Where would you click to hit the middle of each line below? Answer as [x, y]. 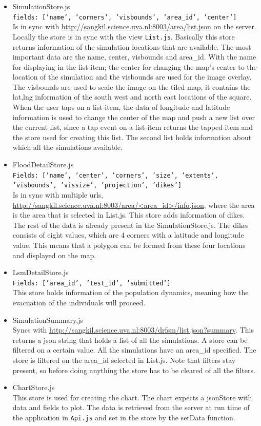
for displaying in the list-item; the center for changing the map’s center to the [135, 66]
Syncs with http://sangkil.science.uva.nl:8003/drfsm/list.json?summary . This [133, 330]
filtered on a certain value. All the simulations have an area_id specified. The [134, 350]
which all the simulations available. [67, 147]
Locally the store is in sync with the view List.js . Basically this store [124, 36]
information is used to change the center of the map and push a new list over [134, 117]
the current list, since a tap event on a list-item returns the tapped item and [133, 127]
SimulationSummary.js [48, 319]
